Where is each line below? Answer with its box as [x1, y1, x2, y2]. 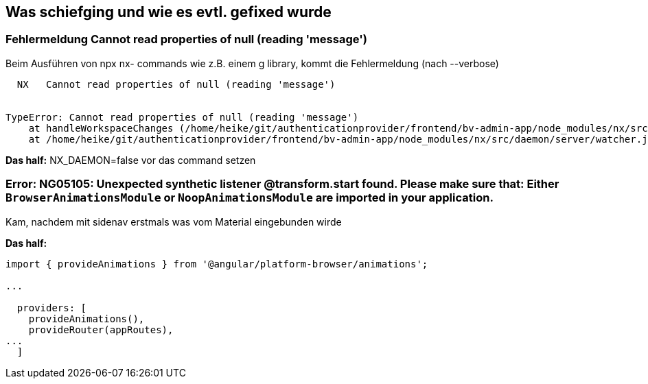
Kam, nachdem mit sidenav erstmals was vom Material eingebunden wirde [5, 215, 342, 228]
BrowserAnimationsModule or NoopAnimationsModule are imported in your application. [5, 191, 494, 205]
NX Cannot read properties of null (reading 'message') [16, 78, 336, 90]
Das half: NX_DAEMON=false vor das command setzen [5, 154, 256, 166]
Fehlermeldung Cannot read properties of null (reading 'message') [5, 32, 367, 47]
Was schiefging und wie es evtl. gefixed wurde [5, 3, 332, 21]
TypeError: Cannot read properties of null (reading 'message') [5, 111, 359, 123]
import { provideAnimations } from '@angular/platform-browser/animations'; [5, 258, 428, 269]
